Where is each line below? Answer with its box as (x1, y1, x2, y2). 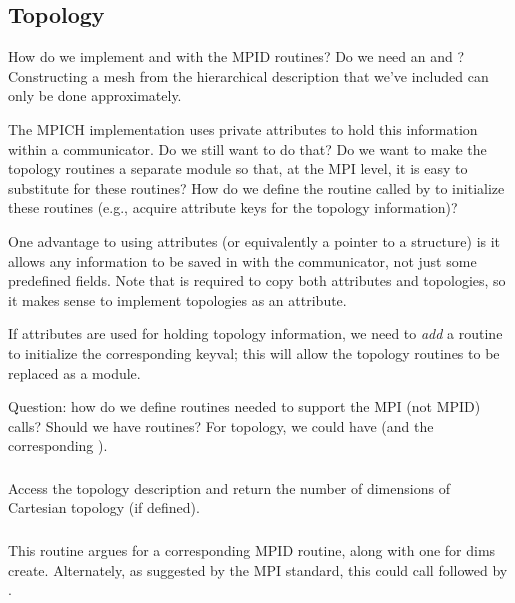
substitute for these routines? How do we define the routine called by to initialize (8, 177, 505, 198)
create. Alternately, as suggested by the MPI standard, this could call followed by (8, 559, 508, 580)
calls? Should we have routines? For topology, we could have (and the (8, 415, 434, 436)
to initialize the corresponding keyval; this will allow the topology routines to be (8, 342, 500, 363)
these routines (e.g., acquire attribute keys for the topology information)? (8, 197, 458, 218)
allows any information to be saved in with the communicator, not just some (8, 250, 477, 271)
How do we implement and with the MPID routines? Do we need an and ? (8, 46, 465, 67)
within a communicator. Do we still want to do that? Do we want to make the (8, 138, 487, 159)
